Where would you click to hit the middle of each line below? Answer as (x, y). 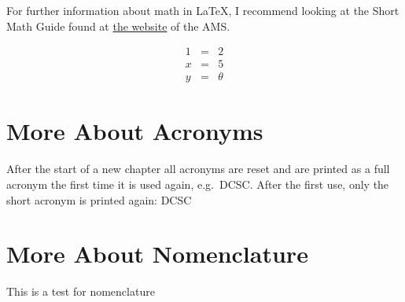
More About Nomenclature (157, 254)
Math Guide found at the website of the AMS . (118, 26)
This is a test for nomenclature (81, 291)
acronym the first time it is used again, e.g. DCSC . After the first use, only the (198, 184)
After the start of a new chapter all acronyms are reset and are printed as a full (198, 169)
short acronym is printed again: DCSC (99, 199)
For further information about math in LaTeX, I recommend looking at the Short (203, 10)
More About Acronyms (135, 131)
